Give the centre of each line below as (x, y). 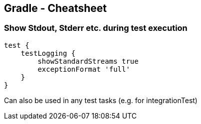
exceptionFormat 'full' (84, 69)
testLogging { (48, 53)
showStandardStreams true (88, 61)
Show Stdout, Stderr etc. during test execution (96, 28)
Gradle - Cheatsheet (56, 8)
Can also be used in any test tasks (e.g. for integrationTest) (101, 100)
